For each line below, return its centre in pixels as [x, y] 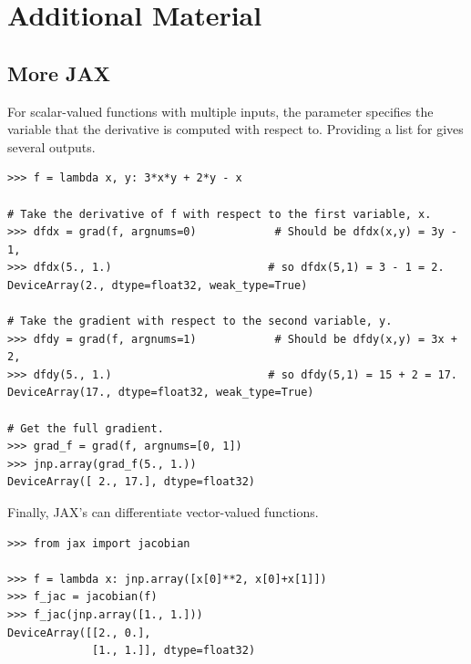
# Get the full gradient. [86, 428]
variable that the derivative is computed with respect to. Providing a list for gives [235, 129]
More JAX [59, 73]
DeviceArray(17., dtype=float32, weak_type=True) [161, 393]
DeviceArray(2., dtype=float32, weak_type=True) [158, 285]
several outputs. [51, 146]
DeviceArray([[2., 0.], [79, 633]
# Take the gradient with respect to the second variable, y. [200, 322]
